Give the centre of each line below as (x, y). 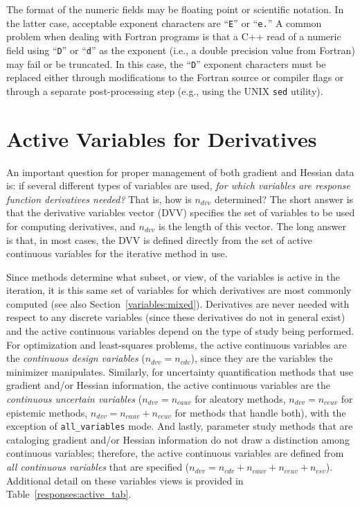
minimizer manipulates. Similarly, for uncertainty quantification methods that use (180, 371)
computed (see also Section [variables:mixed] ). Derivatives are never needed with (178, 303)
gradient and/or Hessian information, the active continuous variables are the (168, 385)
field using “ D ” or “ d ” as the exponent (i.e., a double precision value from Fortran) (181, 50)
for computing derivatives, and (71, 226)
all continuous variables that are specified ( (98, 467)
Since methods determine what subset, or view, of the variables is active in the (173, 276)
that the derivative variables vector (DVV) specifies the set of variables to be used (181, 212)
